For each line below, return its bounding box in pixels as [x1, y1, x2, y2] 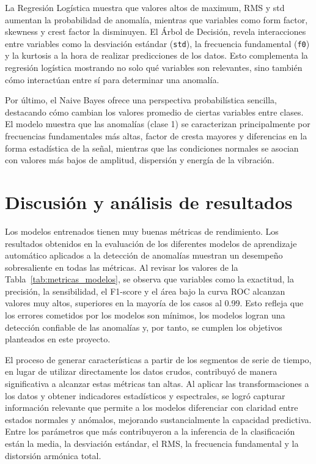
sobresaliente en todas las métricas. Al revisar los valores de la [5, 260, 238, 273]
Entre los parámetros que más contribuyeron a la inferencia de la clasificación [5, 425, 295, 438]
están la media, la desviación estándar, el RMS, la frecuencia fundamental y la [5, 437, 299, 449]
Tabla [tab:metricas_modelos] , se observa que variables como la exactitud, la [5, 273, 294, 285]
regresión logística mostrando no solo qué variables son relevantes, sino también [5, 61, 303, 74]
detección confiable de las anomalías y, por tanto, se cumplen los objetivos [5, 320, 282, 333]
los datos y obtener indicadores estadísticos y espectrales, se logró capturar [5, 389, 285, 402]
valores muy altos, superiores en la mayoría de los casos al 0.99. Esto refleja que [5, 296, 304, 309]
